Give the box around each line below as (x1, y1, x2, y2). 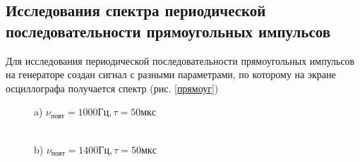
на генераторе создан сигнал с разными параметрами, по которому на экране (6, 67, 336, 82)
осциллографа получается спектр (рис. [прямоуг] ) (6, 80, 219, 95)
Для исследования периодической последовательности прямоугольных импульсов (6, 53, 355, 68)
